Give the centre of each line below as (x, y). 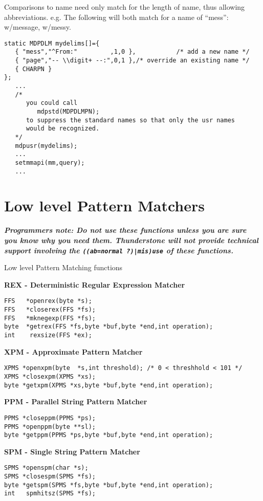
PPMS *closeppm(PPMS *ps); (50, 418)
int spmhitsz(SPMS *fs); (50, 494)
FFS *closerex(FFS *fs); (50, 310)
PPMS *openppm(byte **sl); (50, 427)
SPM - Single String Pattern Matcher (72, 451)
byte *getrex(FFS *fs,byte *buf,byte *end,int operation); (109, 327)
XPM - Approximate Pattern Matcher (73, 351)
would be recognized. (63, 129)
